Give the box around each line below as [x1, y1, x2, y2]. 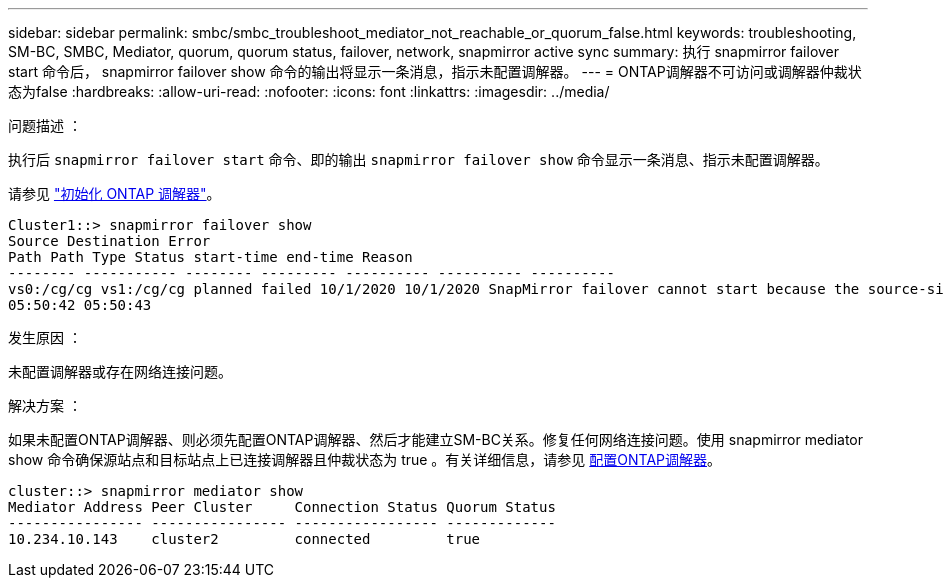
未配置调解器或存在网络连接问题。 [8, 363, 232, 380]
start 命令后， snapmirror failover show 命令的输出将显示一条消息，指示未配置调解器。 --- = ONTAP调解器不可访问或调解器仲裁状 [8, 63, 862, 80]
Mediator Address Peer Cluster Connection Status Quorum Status [8, 499, 556, 515]
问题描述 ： [8, 117, 82, 134]
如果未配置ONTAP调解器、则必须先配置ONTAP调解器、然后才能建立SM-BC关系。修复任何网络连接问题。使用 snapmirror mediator [8, 431, 864, 448]
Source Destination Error [8, 233, 211, 249]
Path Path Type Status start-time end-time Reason [8, 249, 413, 265]
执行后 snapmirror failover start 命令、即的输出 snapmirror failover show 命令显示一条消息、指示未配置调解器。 [8, 151, 829, 168]
